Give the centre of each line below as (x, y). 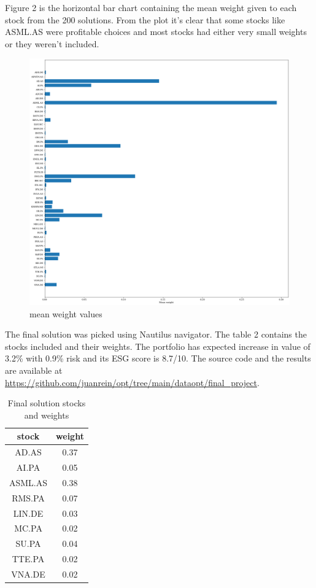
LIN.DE (28, 513)
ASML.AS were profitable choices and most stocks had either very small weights (156, 32)
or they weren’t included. (52, 43)
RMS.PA (28, 497)
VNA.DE (28, 574)
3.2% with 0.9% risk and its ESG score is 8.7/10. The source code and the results (158, 358)
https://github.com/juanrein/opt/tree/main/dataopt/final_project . (132, 382)
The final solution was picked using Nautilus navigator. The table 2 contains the (156, 334)
